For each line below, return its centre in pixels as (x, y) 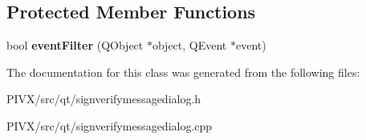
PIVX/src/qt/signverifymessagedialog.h (104, 99)
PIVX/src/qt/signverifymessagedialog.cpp (110, 125)
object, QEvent (189, 45)
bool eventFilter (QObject (75, 45)
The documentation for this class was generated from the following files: (183, 72)
